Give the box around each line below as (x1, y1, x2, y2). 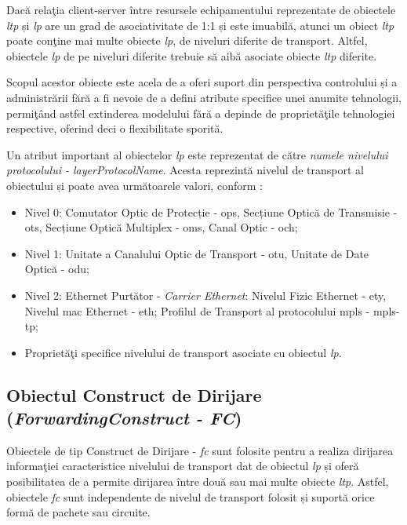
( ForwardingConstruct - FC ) (6, 406, 242, 430)
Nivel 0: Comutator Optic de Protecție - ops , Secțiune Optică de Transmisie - (24, 203, 398, 220)
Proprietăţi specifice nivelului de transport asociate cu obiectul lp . (24, 344, 342, 360)
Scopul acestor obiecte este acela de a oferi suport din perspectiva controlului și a (6, 74, 398, 90)
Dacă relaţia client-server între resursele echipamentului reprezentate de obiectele (6, 2, 396, 17)
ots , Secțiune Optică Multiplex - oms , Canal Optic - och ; (24, 219, 298, 235)
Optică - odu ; (24, 261, 89, 277)
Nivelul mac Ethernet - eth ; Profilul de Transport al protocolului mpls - (24, 302, 370, 319)
